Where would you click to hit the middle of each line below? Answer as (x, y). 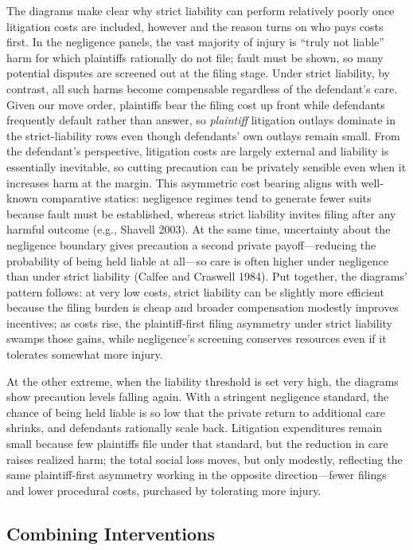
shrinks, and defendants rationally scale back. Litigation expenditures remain (195, 428)
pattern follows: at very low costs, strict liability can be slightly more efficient (195, 291)
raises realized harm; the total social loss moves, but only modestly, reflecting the (205, 459)
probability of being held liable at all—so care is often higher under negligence (197, 260)
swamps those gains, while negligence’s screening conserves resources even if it (197, 338)
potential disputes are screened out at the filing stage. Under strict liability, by (199, 73)
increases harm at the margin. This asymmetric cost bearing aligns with (182, 182)
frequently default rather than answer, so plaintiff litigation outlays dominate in (201, 120)
